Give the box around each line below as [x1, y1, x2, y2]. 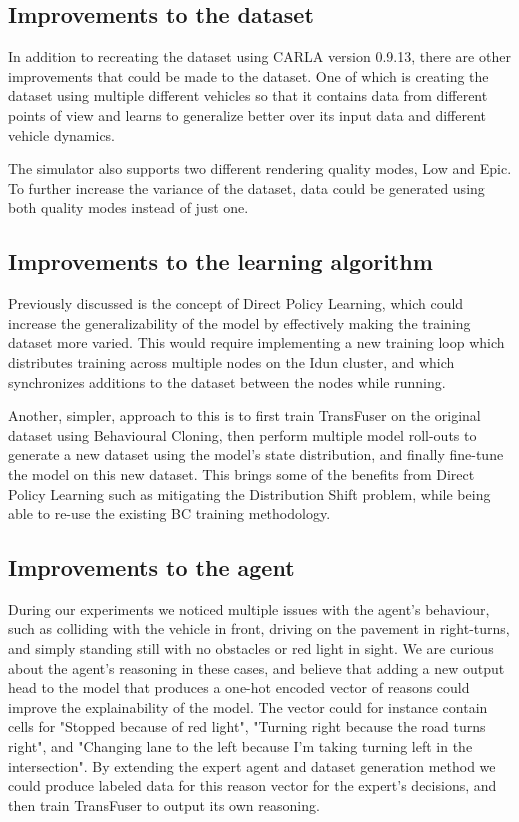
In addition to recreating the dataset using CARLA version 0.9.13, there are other [8, 46, 511, 67]
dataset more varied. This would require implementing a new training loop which [8, 332, 505, 353]
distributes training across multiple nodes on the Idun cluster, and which [8, 351, 455, 372]
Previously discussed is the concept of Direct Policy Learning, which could [8, 293, 464, 314]
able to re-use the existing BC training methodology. [8, 503, 331, 524]
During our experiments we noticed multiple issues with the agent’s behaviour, [8, 598, 490, 619]
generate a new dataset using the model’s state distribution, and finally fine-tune [8, 444, 504, 465]
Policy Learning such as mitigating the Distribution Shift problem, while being [8, 483, 491, 504]
